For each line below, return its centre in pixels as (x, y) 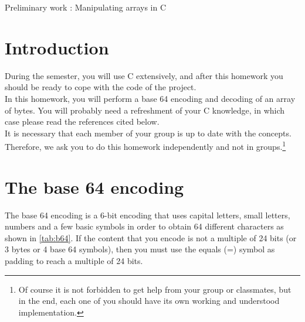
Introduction (57, 47)
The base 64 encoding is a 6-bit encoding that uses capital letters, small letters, (148, 215)
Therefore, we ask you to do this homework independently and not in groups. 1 (145, 145)
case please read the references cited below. (82, 121)
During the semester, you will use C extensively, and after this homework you (144, 75)
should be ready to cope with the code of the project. (101, 87)
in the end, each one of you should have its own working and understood (149, 301)
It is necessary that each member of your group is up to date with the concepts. (148, 133)
